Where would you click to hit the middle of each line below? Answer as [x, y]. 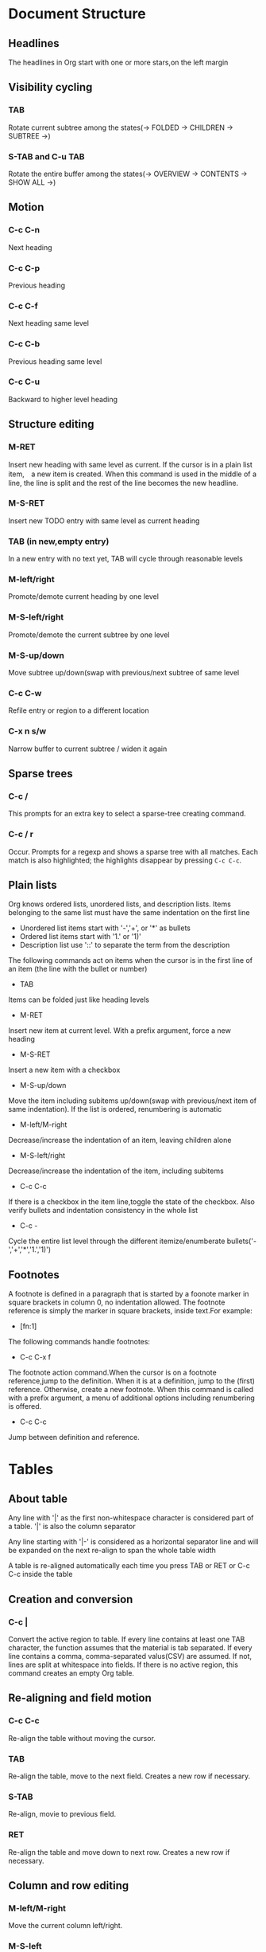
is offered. [25, 1406]
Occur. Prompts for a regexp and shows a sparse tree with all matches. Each [133, 851]
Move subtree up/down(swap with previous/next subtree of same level [124, 673]
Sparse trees [40, 774]
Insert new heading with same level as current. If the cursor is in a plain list [130, 464]
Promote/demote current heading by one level [83, 597]
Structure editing [51, 424]
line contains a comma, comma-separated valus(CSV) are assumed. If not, [130, 1656]
